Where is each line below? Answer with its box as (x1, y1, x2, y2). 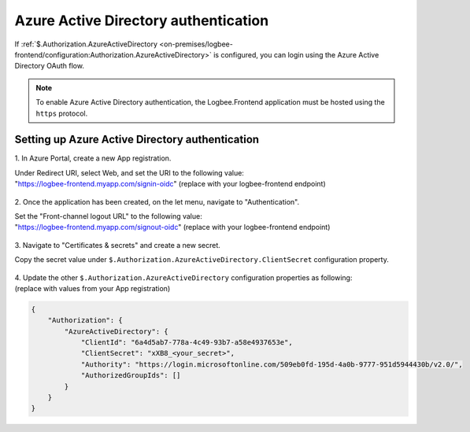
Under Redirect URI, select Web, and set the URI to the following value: (14, 168, 244, 177)
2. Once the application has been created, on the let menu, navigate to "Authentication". (14, 197, 299, 206)
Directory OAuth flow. (14, 61, 84, 71)
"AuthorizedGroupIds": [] (80, 371, 181, 380)
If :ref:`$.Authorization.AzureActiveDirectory (14, 39, 157, 49)
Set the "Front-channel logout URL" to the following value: (14, 211, 202, 220)
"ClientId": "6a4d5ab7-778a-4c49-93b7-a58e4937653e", (80, 338, 293, 347)
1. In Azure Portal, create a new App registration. (14, 153, 172, 163)
